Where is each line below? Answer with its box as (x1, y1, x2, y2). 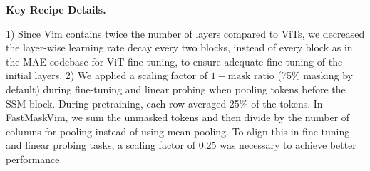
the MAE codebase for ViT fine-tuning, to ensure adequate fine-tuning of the (6, 53, 343, 68)
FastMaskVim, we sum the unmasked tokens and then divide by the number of (6, 110, 350, 125)
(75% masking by (277, 68, 353, 83)
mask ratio (227, 71, 274, 82)
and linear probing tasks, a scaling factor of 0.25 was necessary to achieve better (6, 138, 356, 152)
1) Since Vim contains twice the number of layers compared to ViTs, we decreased (6, 26, 365, 41)
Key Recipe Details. (6, 2, 106, 16)
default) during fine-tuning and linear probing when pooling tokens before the (6, 81, 346, 96)
